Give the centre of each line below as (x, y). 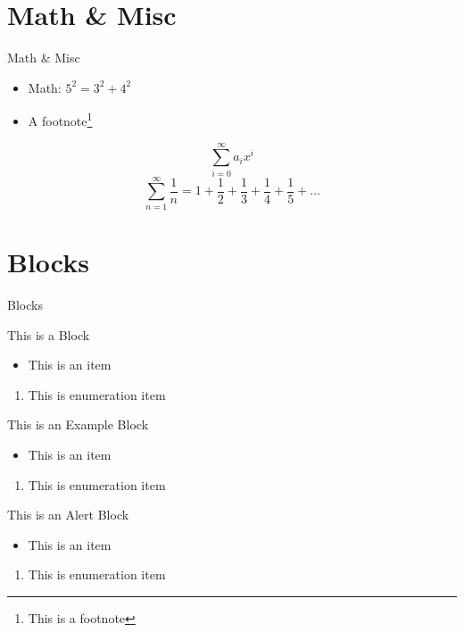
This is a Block (49, 334)
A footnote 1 (60, 119)
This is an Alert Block (68, 515)
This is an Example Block (78, 424)
